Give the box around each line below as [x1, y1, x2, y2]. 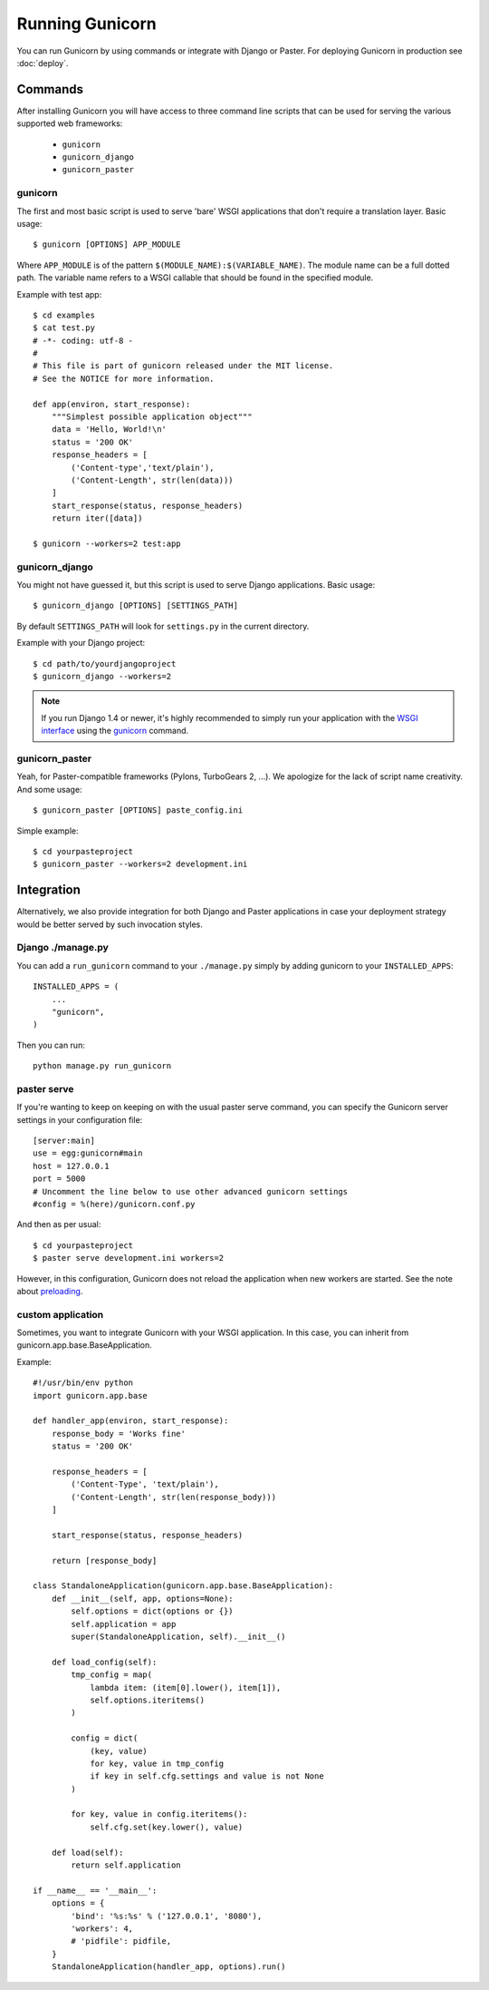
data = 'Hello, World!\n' [51, 424, 168, 434]
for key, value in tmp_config [90, 1758, 225, 1769]
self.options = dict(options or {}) [71, 1606, 235, 1616]
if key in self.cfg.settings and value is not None [90, 1771, 325, 1781]
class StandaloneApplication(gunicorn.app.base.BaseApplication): [33, 1581, 334, 1591]
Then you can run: [16, 1039, 85, 1050]
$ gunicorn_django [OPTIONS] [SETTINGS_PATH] [33, 600, 239, 611]
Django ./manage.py [16, 941, 109, 954]
